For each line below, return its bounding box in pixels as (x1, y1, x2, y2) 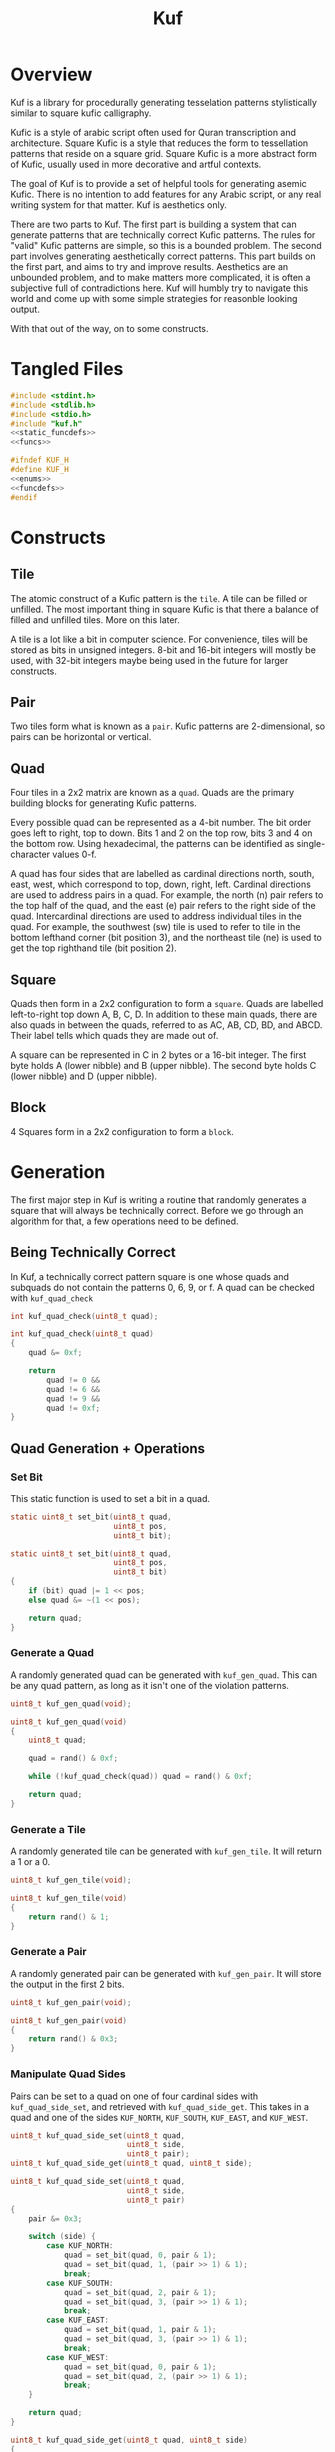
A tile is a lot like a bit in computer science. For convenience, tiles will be (10, 633, 308, 645)
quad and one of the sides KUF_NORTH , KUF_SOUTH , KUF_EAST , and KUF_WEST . (10, 2111, 309, 2123)
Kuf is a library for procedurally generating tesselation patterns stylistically (10, 96, 318, 108)
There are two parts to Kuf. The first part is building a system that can (10, 218, 297, 230)
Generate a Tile (10, 1822, 87, 1836)
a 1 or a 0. (10, 1856, 51, 1868)
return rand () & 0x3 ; (28, 2034, 118, 2044)
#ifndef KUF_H (10, 455, 70, 466)
